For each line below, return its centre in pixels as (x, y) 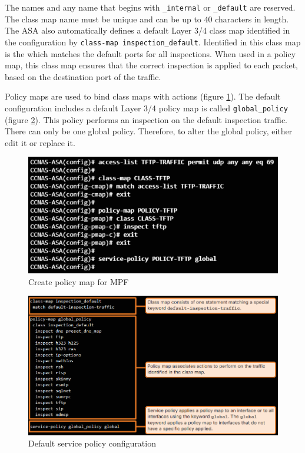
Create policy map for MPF (79, 281)
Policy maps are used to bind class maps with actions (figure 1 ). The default (143, 96)
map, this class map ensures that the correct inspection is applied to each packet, (151, 65)
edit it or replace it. (40, 142)
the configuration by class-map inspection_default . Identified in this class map (153, 42)
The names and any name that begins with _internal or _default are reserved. (150, 7)
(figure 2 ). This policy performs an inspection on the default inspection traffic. (146, 119)
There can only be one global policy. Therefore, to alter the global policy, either (149, 131)
